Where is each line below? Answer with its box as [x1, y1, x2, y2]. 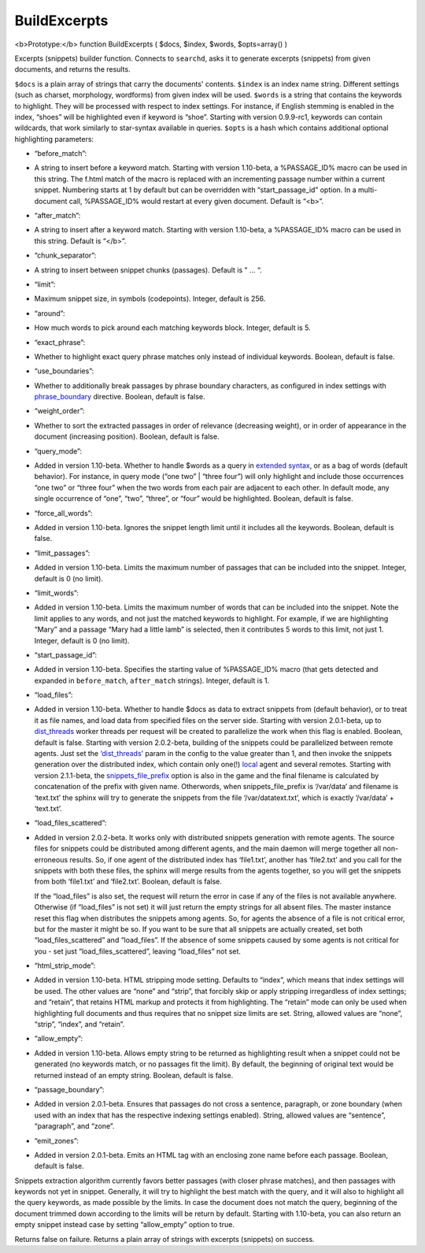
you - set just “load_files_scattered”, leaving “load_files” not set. [34, 946, 242, 956]
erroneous [34, 854, 68, 864]
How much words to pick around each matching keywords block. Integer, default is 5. [34, 323, 311, 332]
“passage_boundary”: [34, 1084, 105, 1094]
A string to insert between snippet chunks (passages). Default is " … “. [34, 265, 263, 275]
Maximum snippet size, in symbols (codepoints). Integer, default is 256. [34, 294, 266, 303]
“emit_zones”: [34, 1136, 79, 1145]
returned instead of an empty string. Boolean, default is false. [34, 1070, 234, 1080]
